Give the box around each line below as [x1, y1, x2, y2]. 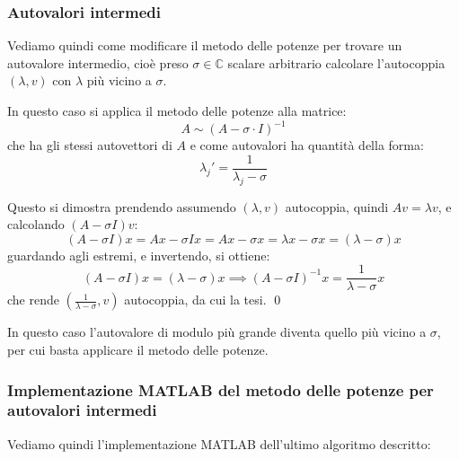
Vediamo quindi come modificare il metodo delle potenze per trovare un [7, 36, 402, 55]
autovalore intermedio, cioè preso [7, 53, 189, 72]
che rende [7, 290, 59, 309]
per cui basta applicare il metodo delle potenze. [7, 340, 269, 358]
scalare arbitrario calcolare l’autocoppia [227, 53, 446, 72]
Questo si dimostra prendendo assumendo [7, 197, 236, 216]
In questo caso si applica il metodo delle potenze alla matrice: [7, 102, 347, 119]
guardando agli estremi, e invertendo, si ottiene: [7, 245, 270, 264]
